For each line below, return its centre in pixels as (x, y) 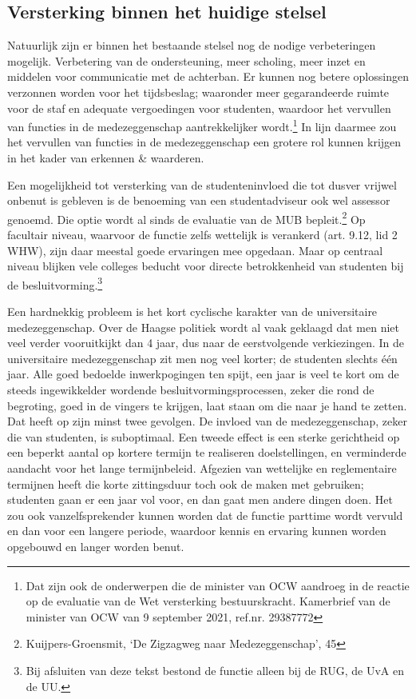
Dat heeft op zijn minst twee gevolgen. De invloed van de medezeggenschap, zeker (208, 421)
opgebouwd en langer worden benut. (96, 546)
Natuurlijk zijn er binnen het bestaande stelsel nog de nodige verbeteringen (192, 45)
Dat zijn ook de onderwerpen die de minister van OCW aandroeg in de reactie (218, 585)
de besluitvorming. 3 (55, 283)
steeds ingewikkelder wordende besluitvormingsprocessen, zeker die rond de (191, 390)
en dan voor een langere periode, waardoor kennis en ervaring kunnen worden (197, 531)
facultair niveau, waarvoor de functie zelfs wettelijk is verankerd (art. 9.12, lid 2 (202, 235)
